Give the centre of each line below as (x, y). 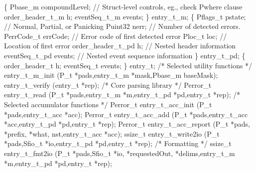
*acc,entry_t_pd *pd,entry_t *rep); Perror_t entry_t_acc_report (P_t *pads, (127, 124)
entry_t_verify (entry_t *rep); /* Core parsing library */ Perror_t (108, 85)
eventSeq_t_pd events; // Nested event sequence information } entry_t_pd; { (125, 55)
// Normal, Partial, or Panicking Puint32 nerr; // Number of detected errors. (122, 26)
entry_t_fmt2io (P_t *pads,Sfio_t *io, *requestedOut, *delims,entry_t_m (120, 153)
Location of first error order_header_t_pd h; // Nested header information (120, 46)
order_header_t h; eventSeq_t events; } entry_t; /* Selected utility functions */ (128, 65)
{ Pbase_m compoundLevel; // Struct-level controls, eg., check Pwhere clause (123, 6)
